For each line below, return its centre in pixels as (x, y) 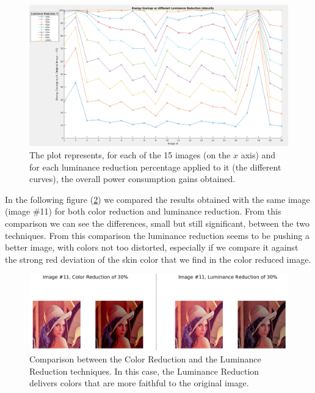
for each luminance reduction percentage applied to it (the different (155, 167)
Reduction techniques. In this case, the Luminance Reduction (144, 371)
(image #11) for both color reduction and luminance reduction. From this (143, 211)
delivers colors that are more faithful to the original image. (139, 383)
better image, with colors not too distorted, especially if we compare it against (152, 247)
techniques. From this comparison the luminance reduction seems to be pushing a (157, 235)
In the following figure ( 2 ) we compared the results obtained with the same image (157, 199)
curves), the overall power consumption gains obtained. (132, 179)
